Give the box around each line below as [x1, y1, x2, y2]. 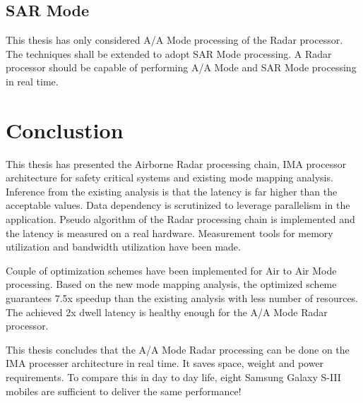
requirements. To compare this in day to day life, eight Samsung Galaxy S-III [6, 370, 341, 385]
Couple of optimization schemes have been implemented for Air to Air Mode [6, 263, 337, 277]
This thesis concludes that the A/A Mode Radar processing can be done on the [6, 342, 350, 356]
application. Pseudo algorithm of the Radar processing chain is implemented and [6, 212, 355, 227]
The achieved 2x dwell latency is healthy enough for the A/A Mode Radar [6, 304, 328, 319]
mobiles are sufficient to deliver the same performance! [6, 383, 242, 398]
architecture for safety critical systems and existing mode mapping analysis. [6, 170, 333, 185]
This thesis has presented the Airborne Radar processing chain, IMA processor [6, 156, 347, 171]
